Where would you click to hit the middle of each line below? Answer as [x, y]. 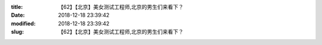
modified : [23, 23]
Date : [18, 15]
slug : [17, 32]
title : [17, 7]
